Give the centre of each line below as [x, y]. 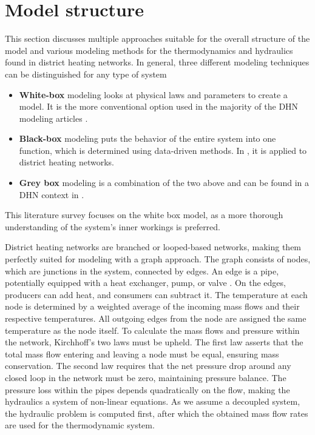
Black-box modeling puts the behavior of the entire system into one [147, 138]
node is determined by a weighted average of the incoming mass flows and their [152, 306]
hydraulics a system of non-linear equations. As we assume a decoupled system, [153, 401]
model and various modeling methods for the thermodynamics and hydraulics [149, 50]
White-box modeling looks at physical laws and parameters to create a [153, 94]
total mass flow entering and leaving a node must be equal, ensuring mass [142, 354]
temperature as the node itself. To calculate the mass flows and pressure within [152, 330]
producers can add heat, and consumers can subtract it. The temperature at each [156, 294]
